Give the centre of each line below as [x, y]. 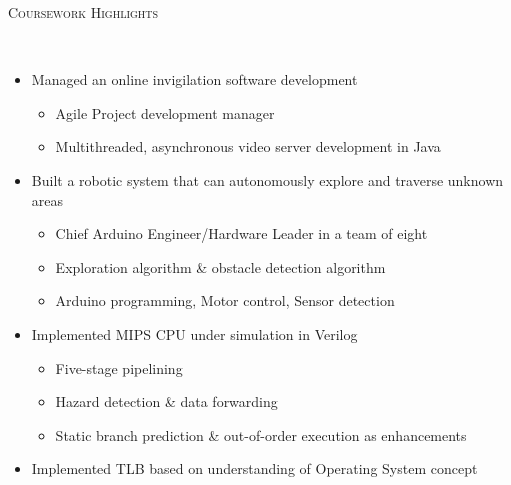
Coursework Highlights [83, 12]
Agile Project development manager [165, 112]
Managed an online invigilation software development [194, 79]
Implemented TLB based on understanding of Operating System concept [254, 468]
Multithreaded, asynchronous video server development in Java [248, 146]
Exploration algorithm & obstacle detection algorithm [220, 266]
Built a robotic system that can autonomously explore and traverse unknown [267, 179]
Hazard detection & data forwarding [166, 401]
